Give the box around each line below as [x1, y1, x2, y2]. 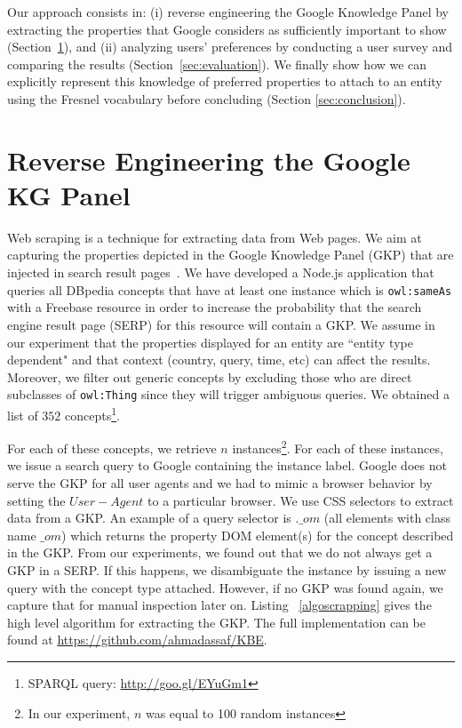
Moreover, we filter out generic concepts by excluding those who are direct [7, 367, 412, 386]
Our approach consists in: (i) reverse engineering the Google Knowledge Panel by [7, 3, 450, 20]
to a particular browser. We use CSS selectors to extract [147, 491, 454, 509]
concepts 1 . [65, 403, 120, 424]
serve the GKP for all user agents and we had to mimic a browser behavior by [7, 474, 433, 492]
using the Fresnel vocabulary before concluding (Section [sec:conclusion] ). [7, 89, 406, 108]
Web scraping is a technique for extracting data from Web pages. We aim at [7, 228, 422, 246]
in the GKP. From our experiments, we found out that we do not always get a [7, 543, 433, 562]
